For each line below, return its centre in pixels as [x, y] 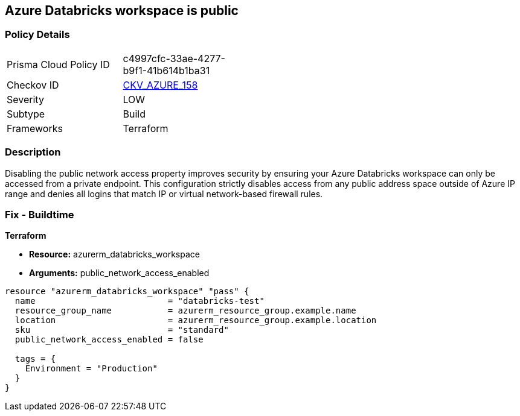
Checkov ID [33, 85]
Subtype [26, 114]
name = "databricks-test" [140, 301]
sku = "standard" [122, 330]
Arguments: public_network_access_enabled [119, 273]
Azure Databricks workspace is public [122, 11]
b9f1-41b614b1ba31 [166, 70]
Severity [25, 99]
